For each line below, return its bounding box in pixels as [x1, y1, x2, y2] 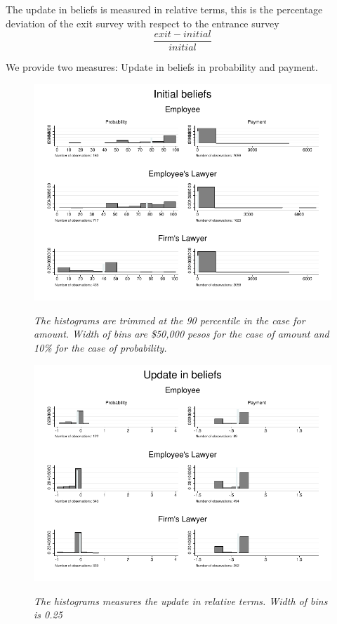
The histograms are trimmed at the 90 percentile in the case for [34, 312, 305, 327]
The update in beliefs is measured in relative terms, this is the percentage [6, 2, 323, 16]
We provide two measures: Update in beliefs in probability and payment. [6, 60, 318, 74]
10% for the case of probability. [34, 340, 167, 354]
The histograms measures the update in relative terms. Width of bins [34, 593, 328, 608]
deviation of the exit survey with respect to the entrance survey [6, 15, 279, 30]
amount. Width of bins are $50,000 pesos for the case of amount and [34, 326, 329, 341]
